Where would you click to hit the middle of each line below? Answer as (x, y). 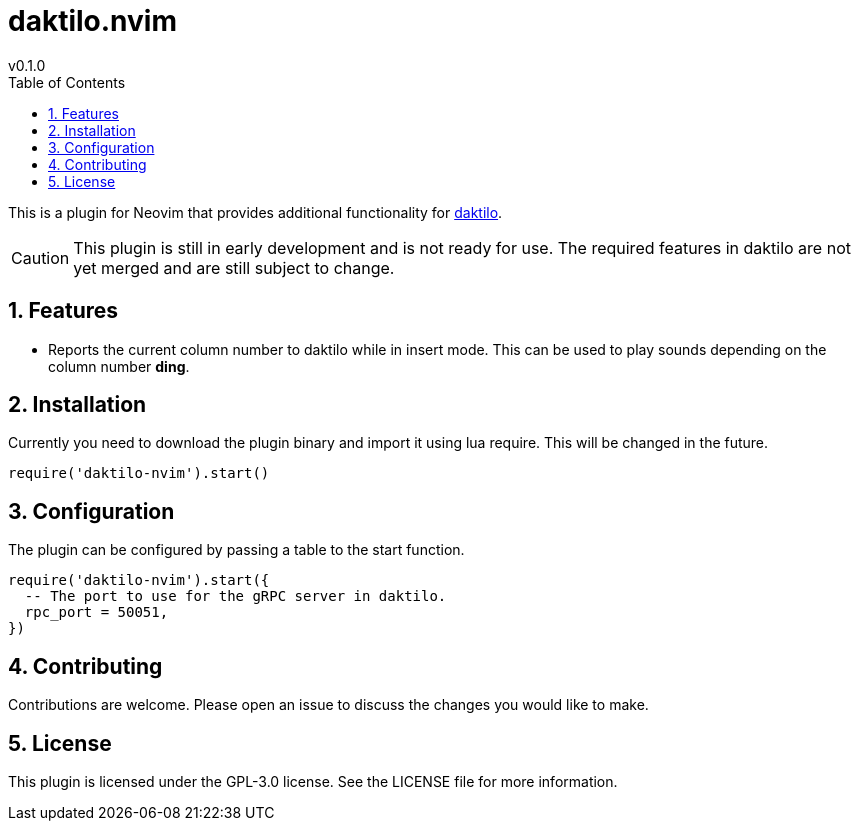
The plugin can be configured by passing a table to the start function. (236, 550)
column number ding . (119, 366)
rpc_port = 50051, (96, 612)
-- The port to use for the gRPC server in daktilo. (235, 596)
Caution (40, 257)
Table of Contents (67, 82)
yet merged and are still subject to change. (234, 267)
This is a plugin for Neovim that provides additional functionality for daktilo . (255, 212)
